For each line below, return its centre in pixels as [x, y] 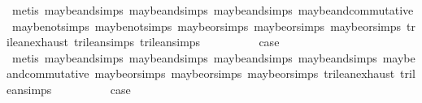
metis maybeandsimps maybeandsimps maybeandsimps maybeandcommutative [213, 10]
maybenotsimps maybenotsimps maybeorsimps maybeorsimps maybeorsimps [207, 26]
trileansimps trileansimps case [176, 42]
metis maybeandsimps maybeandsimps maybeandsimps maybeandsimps [194, 57]
